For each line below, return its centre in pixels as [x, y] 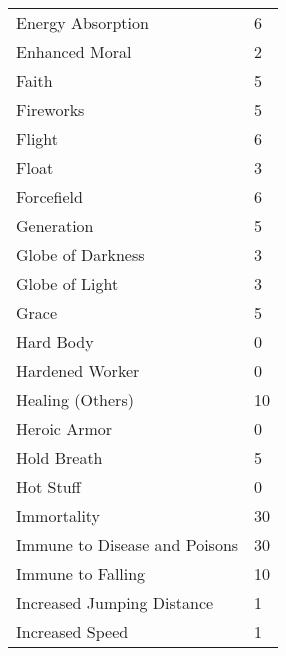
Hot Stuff [48, 486]
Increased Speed [72, 631]
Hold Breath [59, 457]
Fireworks [50, 109]
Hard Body [55, 341]
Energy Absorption [82, 22]
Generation [55, 225]
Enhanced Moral [74, 51]
